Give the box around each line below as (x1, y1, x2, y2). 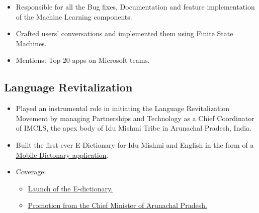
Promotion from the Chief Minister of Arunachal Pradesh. (28, 200, 207, 210)
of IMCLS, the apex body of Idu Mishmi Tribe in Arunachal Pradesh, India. (16, 123, 251, 133)
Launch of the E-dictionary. (28, 183, 113, 193)
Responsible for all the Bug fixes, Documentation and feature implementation (16, 2, 255, 12)
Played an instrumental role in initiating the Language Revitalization (16, 103, 230, 114)
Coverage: (16, 166, 46, 177)
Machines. (16, 38, 47, 48)
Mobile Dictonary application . (16, 149, 109, 160)
